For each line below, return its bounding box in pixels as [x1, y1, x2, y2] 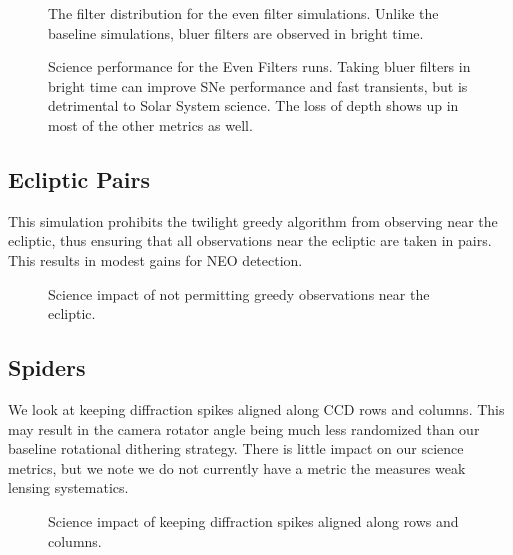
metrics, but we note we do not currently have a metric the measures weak [8, 457, 466, 478]
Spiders [8, 352, 86, 383]
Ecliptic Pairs [8, 163, 151, 194]
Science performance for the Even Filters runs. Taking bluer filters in [48, 56, 471, 77]
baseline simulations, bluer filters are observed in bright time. [48, 22, 424, 43]
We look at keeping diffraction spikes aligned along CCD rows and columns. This [8, 398, 505, 419]
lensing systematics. [8, 477, 129, 498]
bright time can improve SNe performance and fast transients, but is [48, 75, 468, 96]
